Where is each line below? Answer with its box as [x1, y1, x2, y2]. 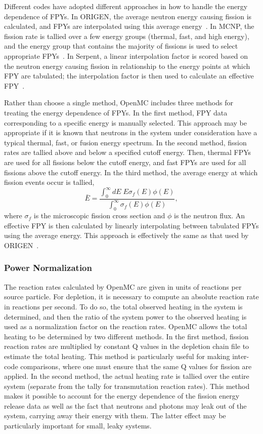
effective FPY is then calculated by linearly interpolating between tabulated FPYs [4, 220, 259, 230]
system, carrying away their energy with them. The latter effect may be [4, 410, 226, 421]
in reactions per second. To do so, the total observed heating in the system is [4, 301, 243, 311]
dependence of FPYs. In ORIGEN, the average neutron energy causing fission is [4, 11, 252, 21]
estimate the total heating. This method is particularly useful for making [4, 350, 230, 361]
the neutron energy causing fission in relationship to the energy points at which [4, 60, 250, 71]
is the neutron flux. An [174, 210, 245, 221]
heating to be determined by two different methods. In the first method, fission [4, 331, 249, 341]
